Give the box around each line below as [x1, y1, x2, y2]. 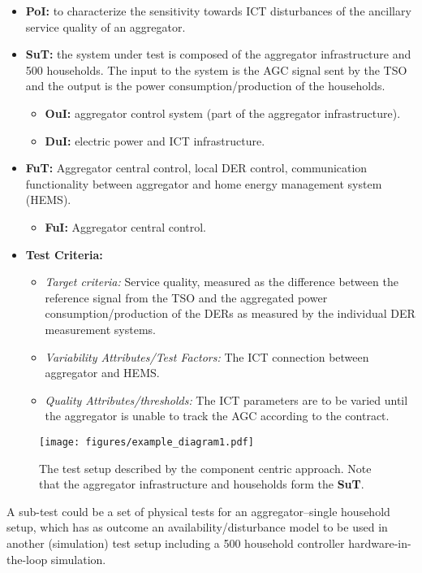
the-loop [6, 550, 48, 567]
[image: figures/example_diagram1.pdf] [39, 436, 254, 448]
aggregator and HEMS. [45, 364, 160, 381]
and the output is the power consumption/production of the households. [25, 77, 385, 94]
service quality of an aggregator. [25, 18, 186, 35]
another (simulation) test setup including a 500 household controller [6, 534, 345, 551]
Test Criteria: [25, 245, 103, 263]
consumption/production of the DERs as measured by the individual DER [45, 305, 416, 322]
